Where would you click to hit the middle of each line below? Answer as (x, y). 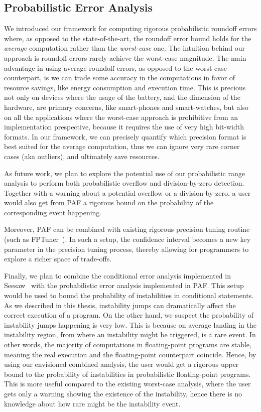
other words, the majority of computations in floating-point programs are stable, (128, 345)
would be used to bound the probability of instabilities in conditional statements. (129, 295)
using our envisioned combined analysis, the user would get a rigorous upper (121, 364)
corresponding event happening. (53, 212)
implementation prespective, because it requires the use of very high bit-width (124, 127)
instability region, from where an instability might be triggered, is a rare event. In (130, 334)
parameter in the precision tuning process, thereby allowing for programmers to (126, 249)
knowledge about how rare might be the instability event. (92, 403)
